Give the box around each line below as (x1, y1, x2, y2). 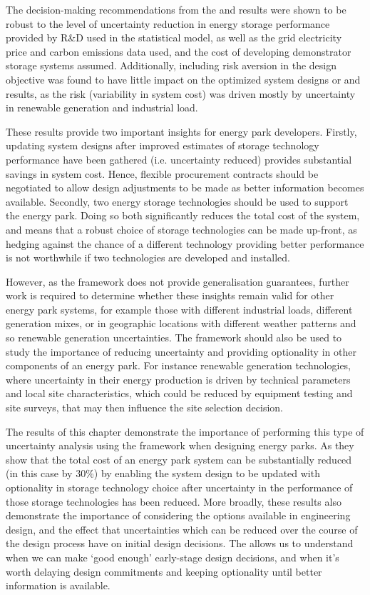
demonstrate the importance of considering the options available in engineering (6, 508, 351, 523)
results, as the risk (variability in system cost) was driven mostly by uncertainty (6, 86, 356, 101)
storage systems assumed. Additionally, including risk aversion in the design (6, 58, 336, 73)
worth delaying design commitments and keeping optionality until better (6, 564, 322, 579)
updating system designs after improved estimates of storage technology (6, 138, 319, 153)
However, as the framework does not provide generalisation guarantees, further (6, 274, 349, 289)
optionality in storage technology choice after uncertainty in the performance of (6, 480, 353, 494)
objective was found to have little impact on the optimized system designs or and (6, 71, 361, 86)
